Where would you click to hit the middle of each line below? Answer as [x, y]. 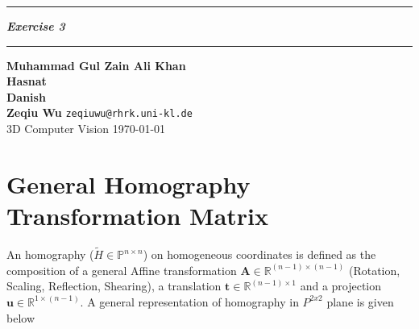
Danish [26, 96]
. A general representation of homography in [189, 301]
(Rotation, [374, 270]
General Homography [129, 183]
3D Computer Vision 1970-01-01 [86, 129]
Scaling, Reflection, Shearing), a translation [114, 286]
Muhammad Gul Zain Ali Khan [96, 65]
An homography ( [50, 254]
